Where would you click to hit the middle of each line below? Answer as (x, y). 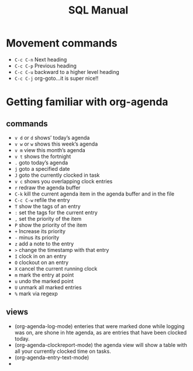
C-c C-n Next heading (41, 59)
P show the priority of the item (51, 225)
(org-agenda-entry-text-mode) (52, 357)
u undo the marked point (44, 281)
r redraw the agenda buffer (47, 187)
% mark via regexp (36, 294)
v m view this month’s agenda (50, 150)
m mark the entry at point (44, 275)
